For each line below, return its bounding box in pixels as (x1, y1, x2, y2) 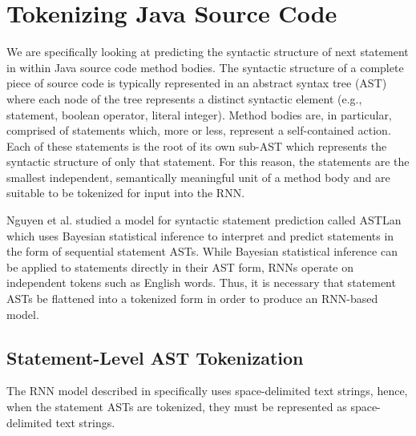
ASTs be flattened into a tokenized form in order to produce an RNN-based (6, 290, 378, 307)
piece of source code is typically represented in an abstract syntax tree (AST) (6, 75, 387, 91)
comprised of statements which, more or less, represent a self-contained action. (6, 122, 391, 139)
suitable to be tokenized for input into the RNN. (6, 184, 245, 201)
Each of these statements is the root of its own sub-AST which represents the (6, 137, 387, 154)
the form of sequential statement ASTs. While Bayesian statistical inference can (6, 243, 398, 260)
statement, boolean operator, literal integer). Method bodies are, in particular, (6, 106, 392, 123)
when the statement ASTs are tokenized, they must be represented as (6, 398, 347, 415)
